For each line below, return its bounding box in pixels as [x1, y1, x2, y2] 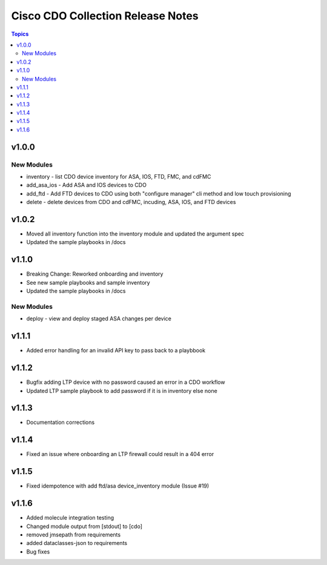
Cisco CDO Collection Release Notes [11, 9, 199, 22]
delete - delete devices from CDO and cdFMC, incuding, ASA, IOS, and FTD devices [26, 199, 236, 206]
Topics [11, 30, 29, 38]
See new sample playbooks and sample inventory [26, 279, 151, 286]
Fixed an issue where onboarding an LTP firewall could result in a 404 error [26, 451, 214, 458]
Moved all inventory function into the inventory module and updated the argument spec [26, 230, 245, 237]
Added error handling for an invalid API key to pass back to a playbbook [26, 347, 206, 354]
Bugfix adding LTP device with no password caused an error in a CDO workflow [26, 378, 225, 386]
